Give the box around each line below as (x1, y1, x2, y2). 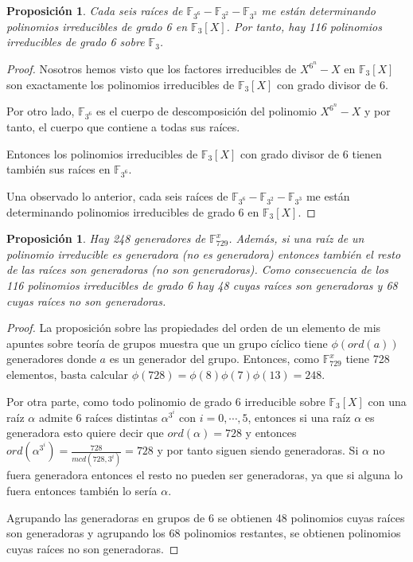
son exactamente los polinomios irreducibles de (6, 76, 235, 92)
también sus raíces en (6, 161, 111, 178)
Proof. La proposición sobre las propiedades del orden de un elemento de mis (6, 319, 381, 336)
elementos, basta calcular (6, 366, 129, 383)
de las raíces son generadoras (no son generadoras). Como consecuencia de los (6, 261, 389, 278)
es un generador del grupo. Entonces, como (109, 350, 320, 367)
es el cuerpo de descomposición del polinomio (96, 103, 317, 119)
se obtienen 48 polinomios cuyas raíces (217, 509, 405, 525)
